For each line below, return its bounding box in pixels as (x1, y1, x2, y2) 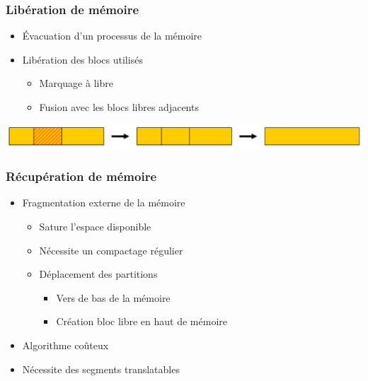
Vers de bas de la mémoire (56, 290, 171, 305)
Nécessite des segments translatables (22, 361, 180, 376)
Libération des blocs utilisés (22, 52, 143, 66)
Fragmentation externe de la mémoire (22, 195, 185, 210)
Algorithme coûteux (22, 337, 109, 352)
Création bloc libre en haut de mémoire (56, 314, 228, 329)
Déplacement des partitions (39, 266, 158, 281)
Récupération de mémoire (6, 168, 157, 185)
